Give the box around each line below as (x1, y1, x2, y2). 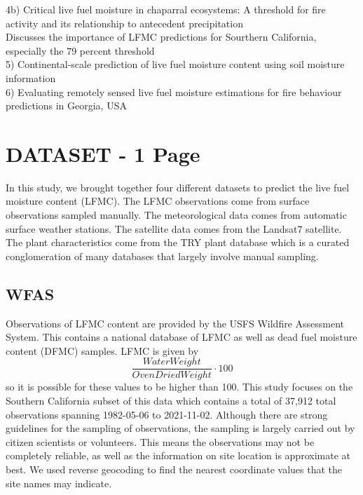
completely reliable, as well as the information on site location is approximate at (6, 448, 350, 463)
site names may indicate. (6, 475, 112, 490)
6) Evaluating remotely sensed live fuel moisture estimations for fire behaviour (6, 84, 342, 99)
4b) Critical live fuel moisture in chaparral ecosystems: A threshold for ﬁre (6, 2, 326, 16)
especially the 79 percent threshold (6, 43, 155, 57)
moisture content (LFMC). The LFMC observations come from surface (6, 194, 310, 208)
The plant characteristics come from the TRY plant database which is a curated (6, 235, 350, 250)
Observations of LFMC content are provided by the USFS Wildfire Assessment (6, 316, 345, 330)
